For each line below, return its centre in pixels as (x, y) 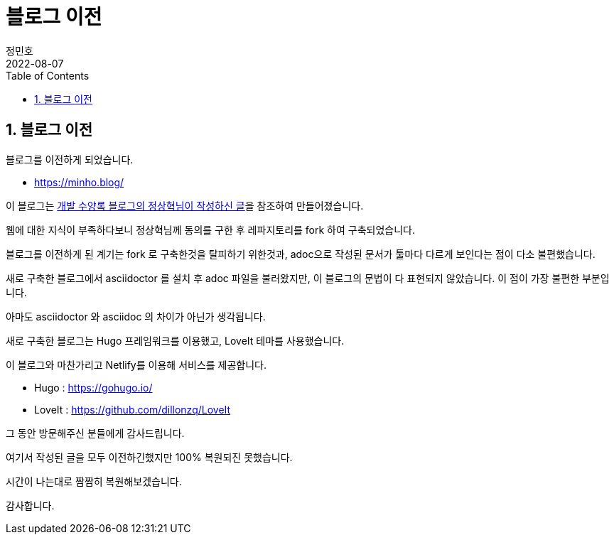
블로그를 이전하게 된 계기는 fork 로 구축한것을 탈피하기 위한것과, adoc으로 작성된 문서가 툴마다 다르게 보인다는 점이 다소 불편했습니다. (301, 254)
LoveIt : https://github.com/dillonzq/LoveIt (133, 409)
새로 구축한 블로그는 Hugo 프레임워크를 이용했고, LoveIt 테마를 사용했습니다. (175, 340)
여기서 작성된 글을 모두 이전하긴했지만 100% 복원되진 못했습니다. (149, 457)
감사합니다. (30, 505)
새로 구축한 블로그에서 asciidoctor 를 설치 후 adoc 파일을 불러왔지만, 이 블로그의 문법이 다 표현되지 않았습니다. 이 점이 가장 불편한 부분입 (308, 278)
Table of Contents (48, 75)
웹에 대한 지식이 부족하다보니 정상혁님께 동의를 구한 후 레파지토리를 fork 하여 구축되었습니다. (211, 229)
